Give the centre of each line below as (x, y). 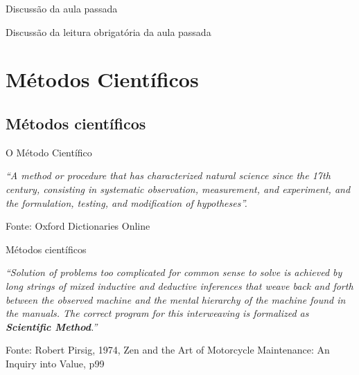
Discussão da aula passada (62, 8)
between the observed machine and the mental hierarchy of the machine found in (176, 299)
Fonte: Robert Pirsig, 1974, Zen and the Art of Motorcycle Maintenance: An (168, 350)
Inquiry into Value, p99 (55, 363)
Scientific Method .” (52, 326)
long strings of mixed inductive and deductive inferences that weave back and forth (179, 285)
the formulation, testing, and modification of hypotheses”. (126, 202)
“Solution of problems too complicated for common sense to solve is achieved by (174, 272)
